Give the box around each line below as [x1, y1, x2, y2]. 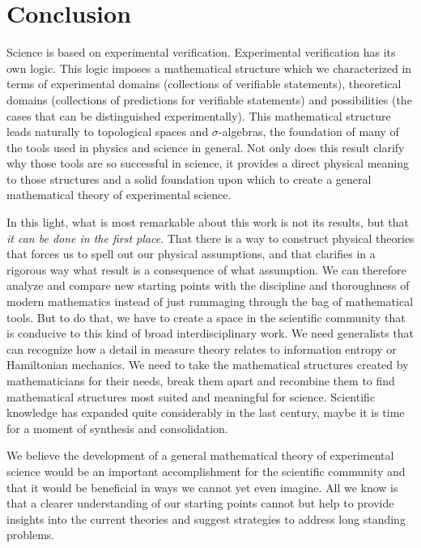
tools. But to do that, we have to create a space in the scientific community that [6, 308, 406, 325]
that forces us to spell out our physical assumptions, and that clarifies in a [6, 245, 376, 262]
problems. [6, 526, 55, 543]
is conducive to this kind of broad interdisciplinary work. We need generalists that [6, 325, 415, 342]
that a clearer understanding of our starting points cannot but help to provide [6, 495, 394, 512]
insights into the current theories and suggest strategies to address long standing [6, 510, 406, 527]
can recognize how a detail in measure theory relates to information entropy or [6, 340, 397, 357]
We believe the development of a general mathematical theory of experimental [6, 447, 394, 464]
